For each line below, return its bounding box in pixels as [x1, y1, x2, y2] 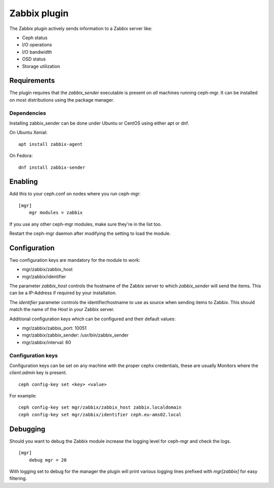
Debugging [9, 424, 46, 433]
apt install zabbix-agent [18, 141, 83, 147]
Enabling [9, 177, 38, 186]
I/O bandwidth [22, 49, 52, 55]
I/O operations [22, 42, 52, 48]
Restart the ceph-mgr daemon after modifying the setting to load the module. [9, 230, 171, 236]
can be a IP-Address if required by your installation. [9, 290, 117, 296]
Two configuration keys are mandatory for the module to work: [9, 257, 141, 263]
